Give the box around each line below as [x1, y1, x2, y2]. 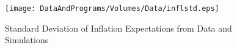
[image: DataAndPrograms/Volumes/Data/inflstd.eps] [5, 4, 219, 13]
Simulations [5, 33, 49, 46]
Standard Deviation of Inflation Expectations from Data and [5, 21, 232, 34]
